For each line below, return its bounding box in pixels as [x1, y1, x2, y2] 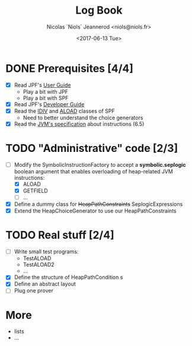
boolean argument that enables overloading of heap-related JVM [14, 167, 173, 175]
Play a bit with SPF [23, 94, 69, 101]
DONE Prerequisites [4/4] [5, 62, 134, 75]
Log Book [75, 4, 123, 17]
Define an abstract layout [14, 280, 76, 288]
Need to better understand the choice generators [23, 114, 143, 121]
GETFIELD [23, 188, 48, 194]
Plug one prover [14, 287, 54, 294]
